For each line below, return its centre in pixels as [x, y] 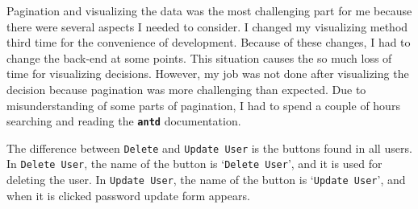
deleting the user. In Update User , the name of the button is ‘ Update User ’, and [206, 180]
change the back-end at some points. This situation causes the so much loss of [199, 57]
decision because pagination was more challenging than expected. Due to [186, 89]
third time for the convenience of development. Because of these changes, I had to [209, 42]
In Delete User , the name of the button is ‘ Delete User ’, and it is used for [194, 164]
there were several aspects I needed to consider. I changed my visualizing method [207, 26]
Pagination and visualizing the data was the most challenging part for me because [209, 10]
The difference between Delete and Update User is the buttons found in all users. [209, 148]
